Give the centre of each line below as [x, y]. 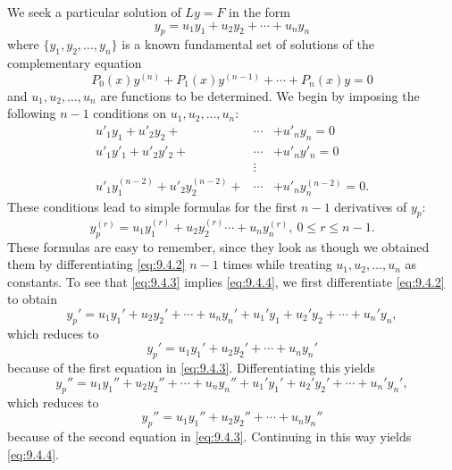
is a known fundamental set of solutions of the [248, 44]
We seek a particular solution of [94, 12]
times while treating [277, 264]
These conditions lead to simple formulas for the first [152, 206]
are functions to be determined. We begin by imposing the [260, 95]
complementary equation [75, 63]
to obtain [33, 299]
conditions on [130, 113]
